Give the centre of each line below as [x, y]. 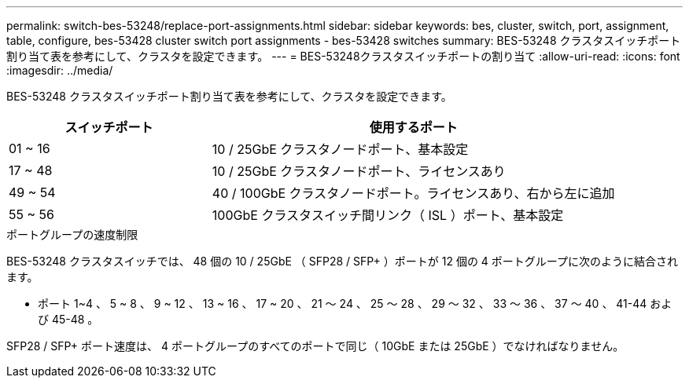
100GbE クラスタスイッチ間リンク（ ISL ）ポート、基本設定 [388, 215]
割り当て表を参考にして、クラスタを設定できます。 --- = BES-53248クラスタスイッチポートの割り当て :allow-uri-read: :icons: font [343, 56]
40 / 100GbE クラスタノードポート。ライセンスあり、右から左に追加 [413, 193]
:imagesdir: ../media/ [60, 70]
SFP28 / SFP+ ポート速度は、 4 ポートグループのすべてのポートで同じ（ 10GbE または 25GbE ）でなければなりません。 [315, 346]
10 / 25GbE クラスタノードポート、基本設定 [340, 149]
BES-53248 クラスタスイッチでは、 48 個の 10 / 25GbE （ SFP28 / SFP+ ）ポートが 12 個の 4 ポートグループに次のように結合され [342, 261]
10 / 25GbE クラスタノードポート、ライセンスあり [359, 171]
